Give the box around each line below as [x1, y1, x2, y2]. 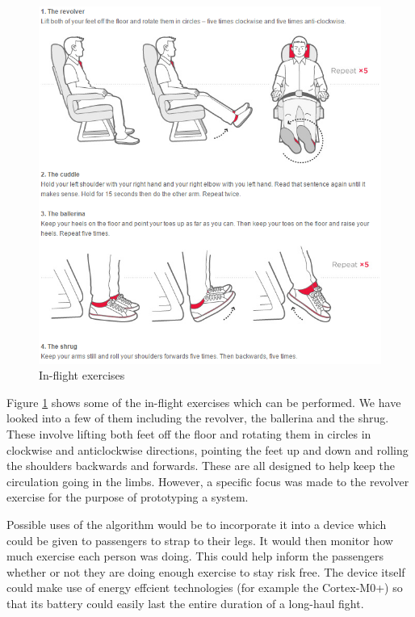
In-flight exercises [39, 367, 125, 384]
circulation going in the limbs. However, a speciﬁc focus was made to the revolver [6, 472, 409, 489]
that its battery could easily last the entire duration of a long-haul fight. [6, 594, 364, 611]
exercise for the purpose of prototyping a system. [6, 489, 249, 506]
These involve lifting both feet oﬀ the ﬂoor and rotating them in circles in [6, 425, 371, 442]
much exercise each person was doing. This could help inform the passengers [6, 548, 384, 565]
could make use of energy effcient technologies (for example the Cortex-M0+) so [6, 579, 403, 596]
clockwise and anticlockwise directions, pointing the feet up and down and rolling [6, 441, 409, 458]
